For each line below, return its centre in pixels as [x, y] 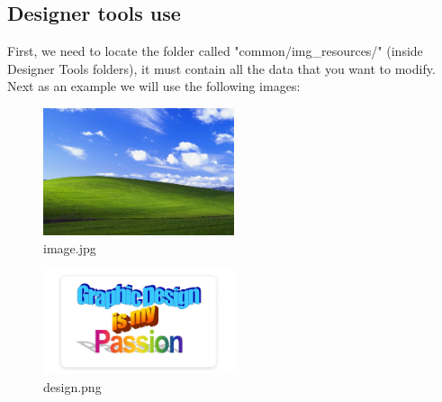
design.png [72, 386]
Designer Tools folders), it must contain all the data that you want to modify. [221, 68]
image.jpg [70, 247]
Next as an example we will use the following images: [154, 86]
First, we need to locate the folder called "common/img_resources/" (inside [215, 51]
